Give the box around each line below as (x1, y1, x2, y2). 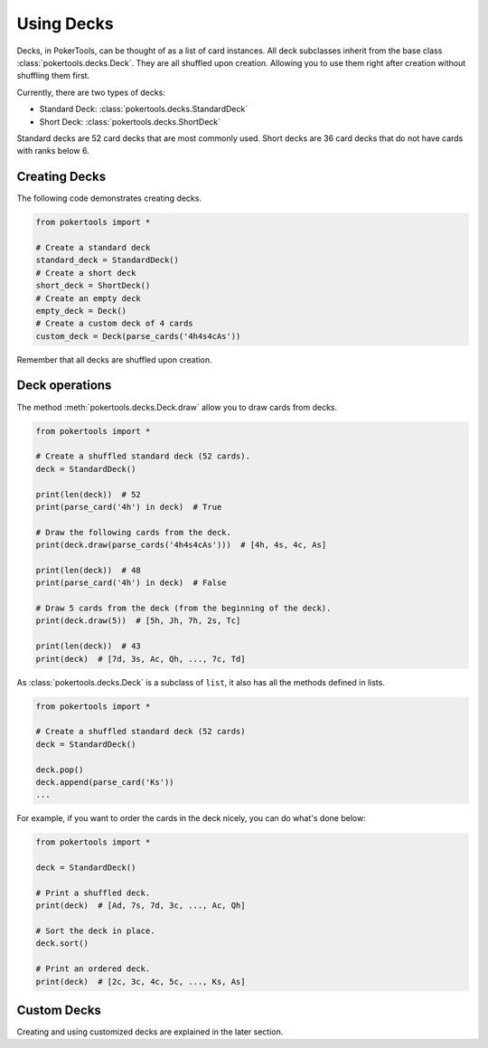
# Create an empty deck (35, 293, 142, 303)
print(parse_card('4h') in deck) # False (35, 578, 227, 588)
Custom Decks (16, 1002, 101, 1017)
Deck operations (16, 378, 112, 393)
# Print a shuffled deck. (35, 887, 151, 898)
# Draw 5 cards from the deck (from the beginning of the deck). (35, 603, 332, 614)
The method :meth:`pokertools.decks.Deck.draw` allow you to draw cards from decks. (16, 401, 338, 412)
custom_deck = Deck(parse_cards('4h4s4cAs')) (35, 331, 241, 341)
